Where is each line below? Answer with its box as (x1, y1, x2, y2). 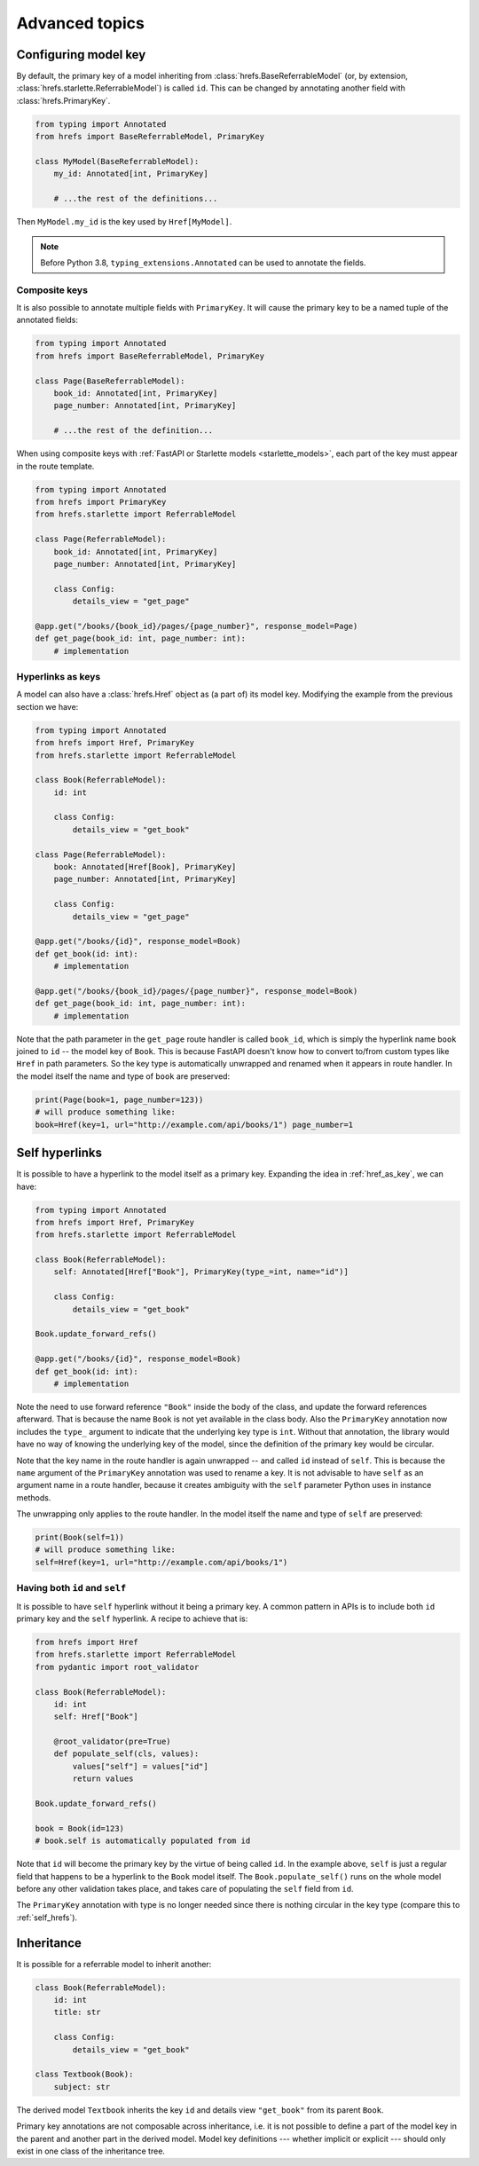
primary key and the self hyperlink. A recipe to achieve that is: (16, 1613, 248, 1624)
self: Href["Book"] (53, 1712, 139, 1721)
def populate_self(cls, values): (53, 1749, 200, 1759)
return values (72, 1774, 134, 1784)
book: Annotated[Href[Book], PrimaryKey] (53, 862, 237, 872)
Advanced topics (16, 13, 145, 33)
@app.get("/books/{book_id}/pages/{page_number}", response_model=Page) (35, 621, 358, 631)
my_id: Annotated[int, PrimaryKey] (53, 169, 208, 179)
